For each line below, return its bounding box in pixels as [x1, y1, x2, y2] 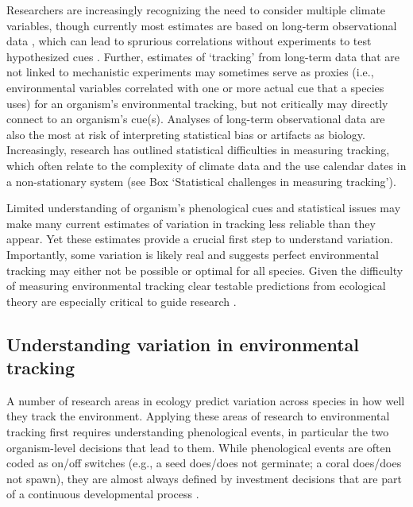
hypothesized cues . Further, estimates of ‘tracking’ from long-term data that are [6, 48, 400, 64]
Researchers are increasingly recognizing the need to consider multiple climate [6, 2, 386, 17]
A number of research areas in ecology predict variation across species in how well [6, 392, 405, 408]
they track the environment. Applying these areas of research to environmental [6, 408, 390, 424]
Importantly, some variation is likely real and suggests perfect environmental [6, 246, 379, 262]
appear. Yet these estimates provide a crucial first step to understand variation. [6, 230, 393, 247]
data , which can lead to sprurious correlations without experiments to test [6, 33, 372, 49]
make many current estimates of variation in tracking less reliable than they [6, 215, 376, 231]
